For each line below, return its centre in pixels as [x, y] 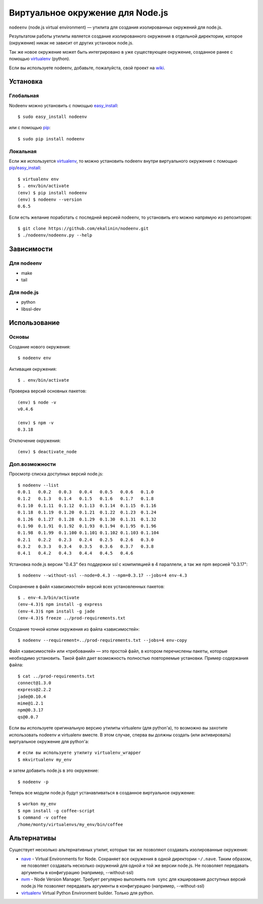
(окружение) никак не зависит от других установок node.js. [71, 43]
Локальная [23, 151]
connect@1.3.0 [34, 683]
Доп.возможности [32, 464]
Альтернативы [33, 838]
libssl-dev [31, 309]
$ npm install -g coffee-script [56, 811]
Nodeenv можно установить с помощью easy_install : [64, 105]
